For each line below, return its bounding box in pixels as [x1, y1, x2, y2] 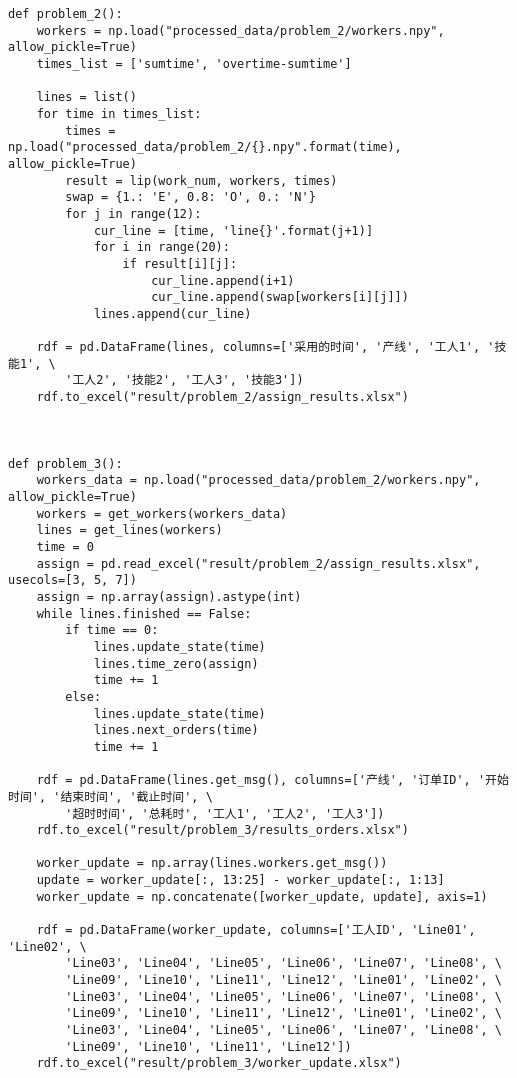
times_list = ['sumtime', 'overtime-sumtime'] [36, 56, 352, 71]
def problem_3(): [8, 456, 123, 471]
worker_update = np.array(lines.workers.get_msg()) [36, 856, 388, 871]
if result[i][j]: [122, 256, 238, 271]
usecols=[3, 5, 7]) [8, 573, 137, 588]
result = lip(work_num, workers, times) [65, 173, 338, 188]
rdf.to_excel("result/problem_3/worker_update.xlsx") [36, 1056, 402, 1071]
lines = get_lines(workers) [36, 523, 223, 538]
